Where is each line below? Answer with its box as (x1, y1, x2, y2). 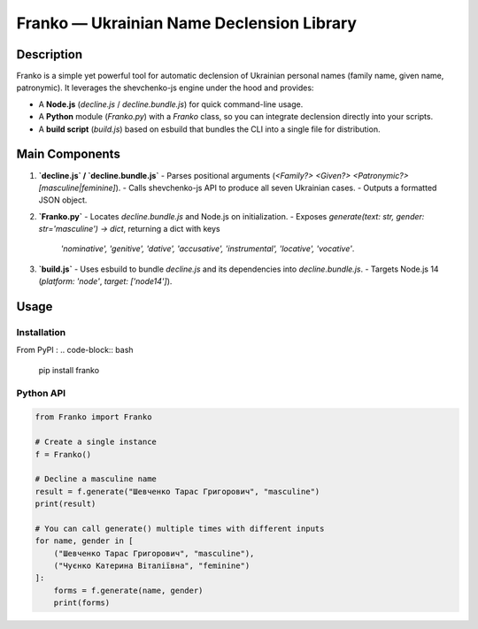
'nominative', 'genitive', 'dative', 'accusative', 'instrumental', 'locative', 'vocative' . (60, 243, 355, 254)
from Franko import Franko (35, 412, 152, 422)
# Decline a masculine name (35, 474, 157, 484)
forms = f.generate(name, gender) (53, 585, 204, 595)
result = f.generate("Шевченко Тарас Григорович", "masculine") (35, 487, 320, 496)
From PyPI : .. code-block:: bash (16, 345, 134, 356)
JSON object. (38, 195, 88, 205)
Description (16, 47, 83, 62)
